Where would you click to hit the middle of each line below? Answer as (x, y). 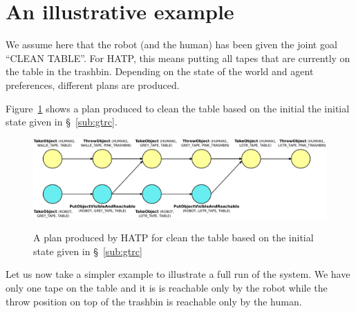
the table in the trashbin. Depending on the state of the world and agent (160, 71)
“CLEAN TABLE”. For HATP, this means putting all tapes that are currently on (178, 58)
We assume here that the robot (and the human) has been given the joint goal (171, 44)
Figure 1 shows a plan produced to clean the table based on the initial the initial (178, 108)
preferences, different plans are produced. (93, 84)
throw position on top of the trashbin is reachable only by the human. (154, 301)
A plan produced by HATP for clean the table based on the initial (174, 238)
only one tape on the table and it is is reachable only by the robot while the (167, 287)
